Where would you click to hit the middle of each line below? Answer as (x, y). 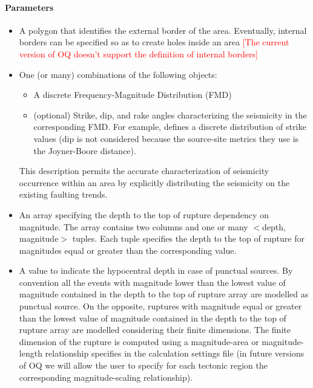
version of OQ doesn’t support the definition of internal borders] (138, 53)
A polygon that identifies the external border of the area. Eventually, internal (163, 30)
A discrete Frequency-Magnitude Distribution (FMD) (133, 95)
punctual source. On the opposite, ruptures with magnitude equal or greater (160, 306)
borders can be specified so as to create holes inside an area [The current (154, 42)
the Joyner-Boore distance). (85, 150)
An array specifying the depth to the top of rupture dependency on (144, 214)
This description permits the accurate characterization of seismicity (144, 171)
